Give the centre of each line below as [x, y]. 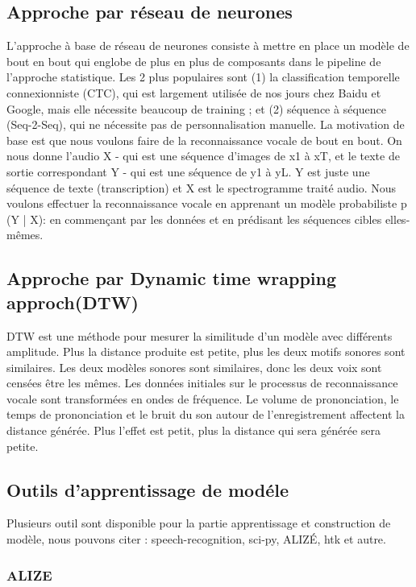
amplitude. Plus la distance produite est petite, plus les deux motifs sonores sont [206, 351]
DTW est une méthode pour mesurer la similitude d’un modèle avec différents [200, 335]
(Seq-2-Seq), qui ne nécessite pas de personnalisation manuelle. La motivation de [206, 124]
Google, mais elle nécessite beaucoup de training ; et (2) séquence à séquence [197, 108]
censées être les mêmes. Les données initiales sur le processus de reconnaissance [202, 383]
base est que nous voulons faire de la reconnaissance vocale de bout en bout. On [204, 140]
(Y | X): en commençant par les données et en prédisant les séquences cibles [194, 219]
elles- [397, 219]
